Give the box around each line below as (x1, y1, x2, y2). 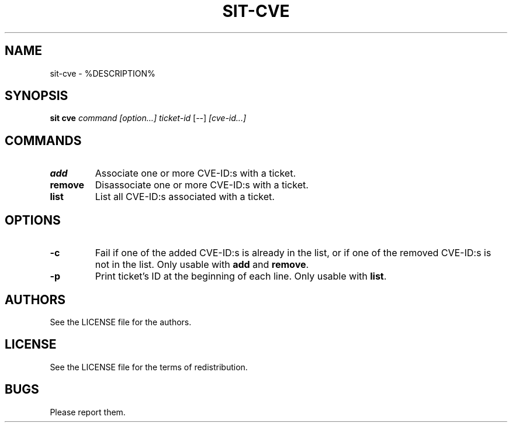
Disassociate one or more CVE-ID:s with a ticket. (95, 179, 309, 191)
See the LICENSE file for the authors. (50, 316, 192, 327)
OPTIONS (5, 212, 61, 228)
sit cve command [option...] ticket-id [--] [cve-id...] (50, 113, 247, 123)
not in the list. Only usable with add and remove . (95, 259, 309, 271)
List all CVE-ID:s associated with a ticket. (95, 191, 275, 203)
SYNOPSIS (5, 88, 68, 104)
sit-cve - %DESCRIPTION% (50, 68, 155, 78)
